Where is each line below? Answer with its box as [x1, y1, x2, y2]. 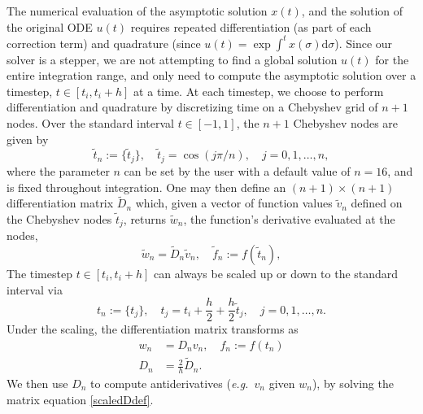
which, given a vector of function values [135, 194, 333, 211]
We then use [7, 374, 68, 391]
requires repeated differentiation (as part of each [130, 18, 372, 35]
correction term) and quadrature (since [7, 34, 201, 51]
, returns [123, 210, 167, 227]
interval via [7, 281, 63, 298]
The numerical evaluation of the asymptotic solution [7, 2, 268, 19]
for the [375, 50, 409, 68]
